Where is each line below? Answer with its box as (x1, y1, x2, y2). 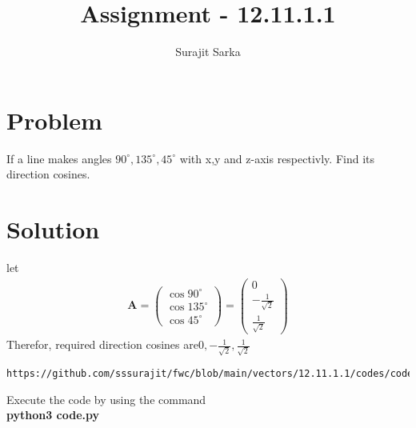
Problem (6, 103, 102, 136)
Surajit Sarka (175, 43, 241, 60)
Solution (6, 213, 100, 246)
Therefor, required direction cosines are (6, 336, 198, 353)
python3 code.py (6, 406, 100, 423)
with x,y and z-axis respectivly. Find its (179, 150, 375, 166)
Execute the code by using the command (6, 390, 206, 407)
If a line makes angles (6, 150, 112, 166)
